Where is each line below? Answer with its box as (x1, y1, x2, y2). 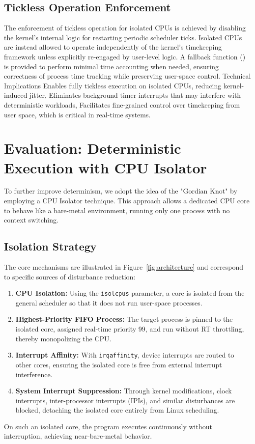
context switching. (4, 215, 58, 225)
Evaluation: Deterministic (4, 138, 181, 158)
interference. (15, 369, 53, 379)
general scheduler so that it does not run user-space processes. (15, 297, 202, 307)
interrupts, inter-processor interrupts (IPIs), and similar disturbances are (15, 395, 235, 405)
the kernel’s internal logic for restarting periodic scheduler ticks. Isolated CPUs (4, 32, 242, 42)
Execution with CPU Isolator (4, 157, 207, 177)
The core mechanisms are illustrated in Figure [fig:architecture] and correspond (4, 262, 243, 272)
